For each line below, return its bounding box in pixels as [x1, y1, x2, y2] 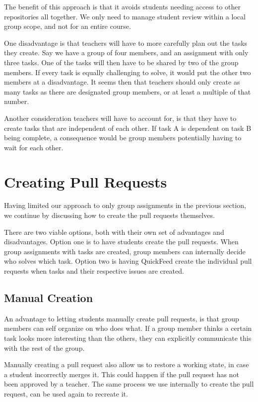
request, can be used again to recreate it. [4, 388, 128, 399]
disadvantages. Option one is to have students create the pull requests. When [4, 236, 239, 247]
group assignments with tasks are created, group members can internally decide [4, 246, 246, 256]
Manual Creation [4, 290, 93, 305]
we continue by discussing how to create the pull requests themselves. [4, 210, 215, 220]
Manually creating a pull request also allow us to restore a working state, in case [4, 359, 249, 370]
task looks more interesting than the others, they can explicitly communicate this [4, 332, 252, 343]
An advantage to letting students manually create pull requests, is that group [4, 313, 239, 323]
